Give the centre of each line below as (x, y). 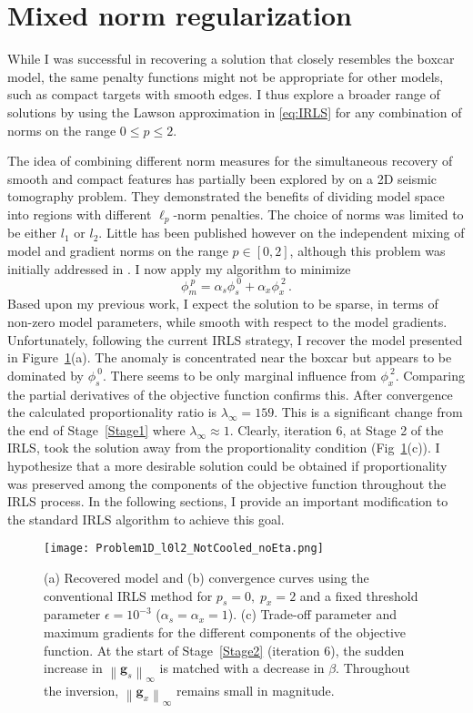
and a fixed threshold (359, 595)
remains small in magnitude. (256, 691)
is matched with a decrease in (242, 668)
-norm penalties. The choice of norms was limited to (318, 214)
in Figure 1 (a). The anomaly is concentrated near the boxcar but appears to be (230, 357)
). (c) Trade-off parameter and (312, 614)
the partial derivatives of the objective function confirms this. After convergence (230, 394)
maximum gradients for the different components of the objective (225, 632)
